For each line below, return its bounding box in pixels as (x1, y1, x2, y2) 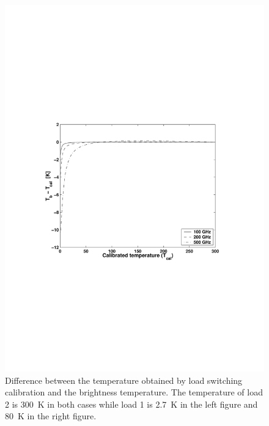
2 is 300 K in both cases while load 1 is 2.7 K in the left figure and (5, 397, 258, 410)
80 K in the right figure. (5, 409, 97, 422)
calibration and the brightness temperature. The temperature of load (5, 386, 263, 398)
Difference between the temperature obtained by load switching (5, 373, 243, 386)
